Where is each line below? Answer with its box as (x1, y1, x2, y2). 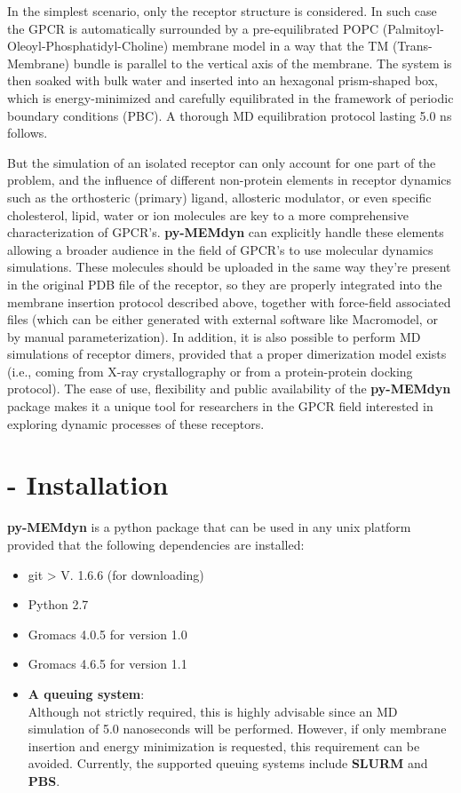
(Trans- (392, 36, 433, 55)
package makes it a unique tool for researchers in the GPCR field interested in (7, 397, 433, 416)
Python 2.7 (28, 595, 89, 614)
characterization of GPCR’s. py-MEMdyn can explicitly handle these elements (7, 223, 444, 242)
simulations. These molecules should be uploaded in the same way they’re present (7, 258, 451, 276)
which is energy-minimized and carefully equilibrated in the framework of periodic (7, 88, 454, 107)
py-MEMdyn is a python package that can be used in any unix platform (7, 518, 411, 536)
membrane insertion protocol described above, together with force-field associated (7, 292, 451, 311)
